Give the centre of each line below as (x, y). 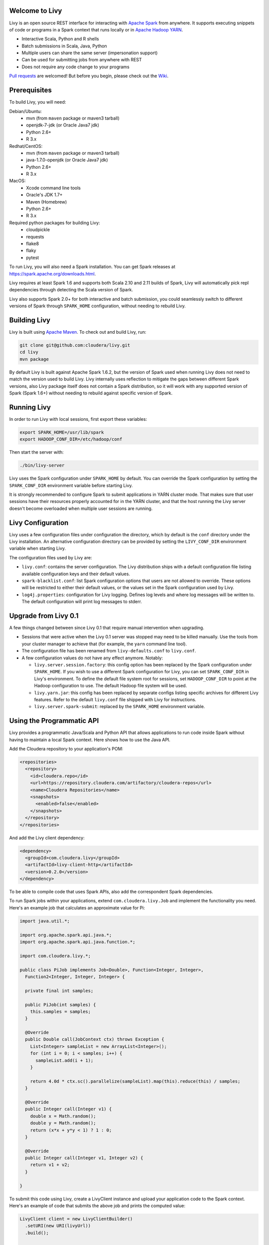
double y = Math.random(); (63, 1123)
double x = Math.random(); (63, 1116)
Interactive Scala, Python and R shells (60, 39)
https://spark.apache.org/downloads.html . (53, 273)
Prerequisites (30, 90)
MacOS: (17, 181)
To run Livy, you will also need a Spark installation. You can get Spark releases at (92, 267)
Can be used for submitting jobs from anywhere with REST (82, 60)
